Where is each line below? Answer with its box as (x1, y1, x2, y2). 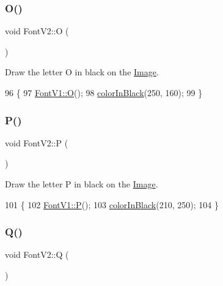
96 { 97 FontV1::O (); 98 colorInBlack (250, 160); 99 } (5, 86, 203, 99)
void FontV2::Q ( (5, 248, 69, 261)
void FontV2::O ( (5, 24, 69, 37)
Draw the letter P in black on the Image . (5, 178, 158, 190)
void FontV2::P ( (5, 136, 68, 149)
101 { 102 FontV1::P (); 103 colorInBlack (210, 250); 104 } (5, 198, 219, 211)
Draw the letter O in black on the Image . (5, 66, 159, 78)
